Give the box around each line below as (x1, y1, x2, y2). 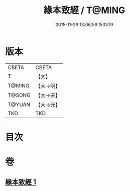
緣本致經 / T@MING (43, 5, 125, 16)
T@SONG (8, 91, 31, 99)
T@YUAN (8, 101, 31, 108)
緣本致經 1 (5, 178, 37, 186)
